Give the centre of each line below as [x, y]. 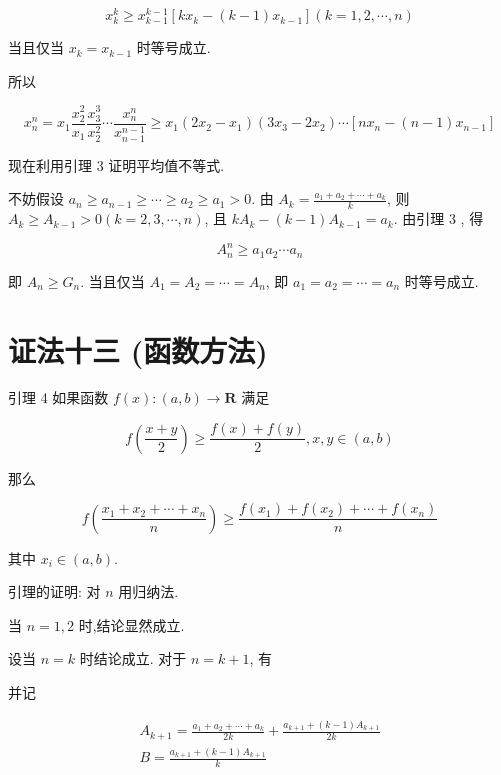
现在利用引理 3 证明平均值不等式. [116, 164]
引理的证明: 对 [54, 591]
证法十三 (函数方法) [138, 349]
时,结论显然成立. [131, 624]
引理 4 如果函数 [58, 397]
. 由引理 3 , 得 [438, 218]
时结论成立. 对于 [133, 658]
